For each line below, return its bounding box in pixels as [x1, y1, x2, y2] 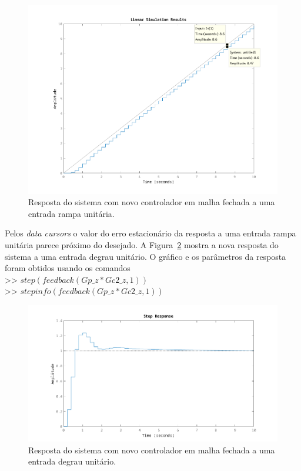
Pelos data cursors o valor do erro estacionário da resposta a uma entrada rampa [5, 227, 296, 239]
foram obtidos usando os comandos [5, 262, 131, 274]
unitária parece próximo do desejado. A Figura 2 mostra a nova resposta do [5, 239, 279, 251]
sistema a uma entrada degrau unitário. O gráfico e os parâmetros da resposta [5, 250, 286, 262]
